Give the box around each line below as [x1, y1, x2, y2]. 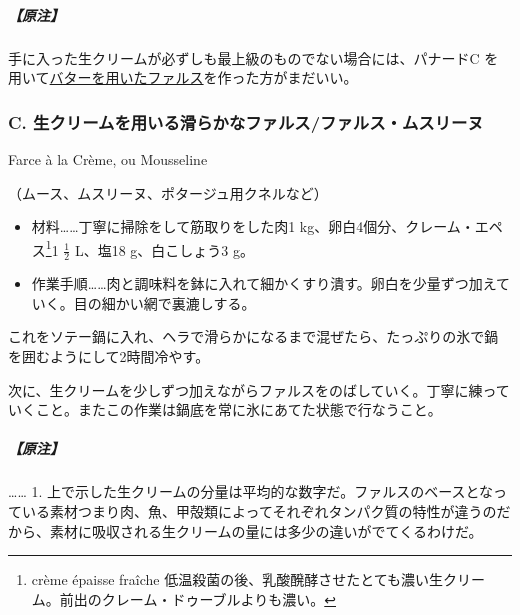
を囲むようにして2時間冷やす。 [8, 346, 210, 367]
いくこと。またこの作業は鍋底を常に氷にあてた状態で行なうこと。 [8, 399, 442, 420]
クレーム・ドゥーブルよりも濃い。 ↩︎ [101, 588, 336, 609]
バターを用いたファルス [49, 67, 204, 88]
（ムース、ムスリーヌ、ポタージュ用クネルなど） [8, 182, 328, 203]
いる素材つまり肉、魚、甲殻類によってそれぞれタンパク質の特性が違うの [21, 500, 497, 521]
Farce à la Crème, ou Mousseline [8, 148, 208, 169]
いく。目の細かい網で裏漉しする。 [31, 292, 256, 313]
